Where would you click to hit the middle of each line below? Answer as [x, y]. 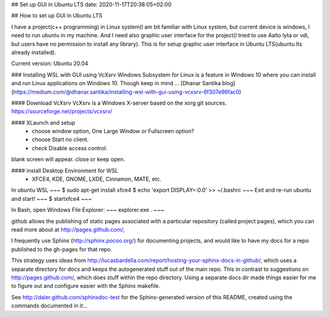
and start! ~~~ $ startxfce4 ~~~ [51, 198]
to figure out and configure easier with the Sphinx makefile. [86, 286]
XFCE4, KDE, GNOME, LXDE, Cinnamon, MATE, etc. [97, 179]
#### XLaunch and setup [43, 122]
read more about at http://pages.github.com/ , [68, 229]
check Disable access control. [70, 148]
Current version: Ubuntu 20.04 [50, 63]
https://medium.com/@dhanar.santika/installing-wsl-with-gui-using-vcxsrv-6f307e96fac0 [126, 92]
